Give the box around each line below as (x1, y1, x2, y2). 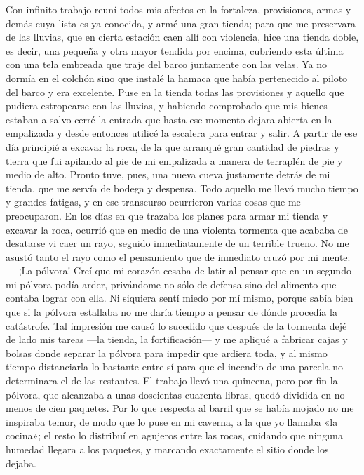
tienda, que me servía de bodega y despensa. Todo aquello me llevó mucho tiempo (6, 180, 358, 195)
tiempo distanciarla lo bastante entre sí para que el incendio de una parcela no (6, 359, 344, 374)
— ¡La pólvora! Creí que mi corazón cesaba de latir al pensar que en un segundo (6, 263, 351, 278)
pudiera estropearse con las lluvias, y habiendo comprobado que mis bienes (6, 98, 328, 113)
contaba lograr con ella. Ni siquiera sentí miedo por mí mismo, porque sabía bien (6, 290, 353, 305)
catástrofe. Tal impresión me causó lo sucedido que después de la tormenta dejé (6, 318, 347, 333)
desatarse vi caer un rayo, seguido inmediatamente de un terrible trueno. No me (6, 236, 349, 250)
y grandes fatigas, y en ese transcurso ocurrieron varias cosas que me (6, 194, 301, 209)
